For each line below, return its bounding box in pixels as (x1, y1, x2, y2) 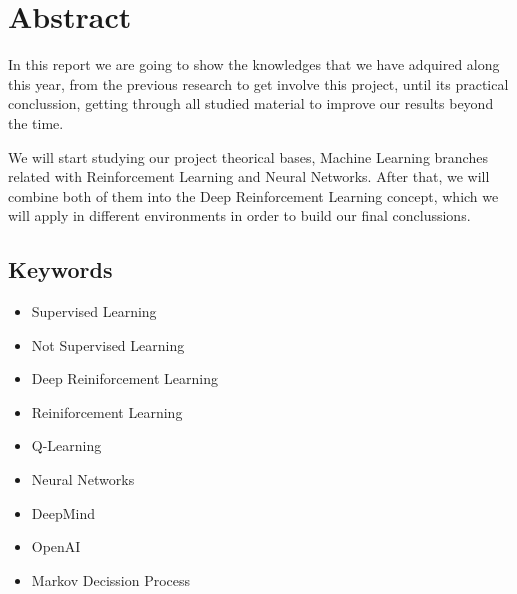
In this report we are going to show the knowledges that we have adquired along (8, 54, 500, 75)
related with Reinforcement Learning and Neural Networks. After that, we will (8, 166, 490, 187)
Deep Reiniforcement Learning (31, 368, 218, 389)
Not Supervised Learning (31, 334, 185, 355)
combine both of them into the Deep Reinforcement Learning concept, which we (8, 185, 499, 206)
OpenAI (31, 536, 81, 557)
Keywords (8, 254, 113, 285)
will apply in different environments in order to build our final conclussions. (8, 205, 471, 226)
